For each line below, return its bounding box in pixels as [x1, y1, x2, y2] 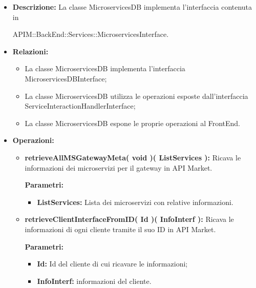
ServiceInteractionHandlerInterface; [25, 100, 136, 111]
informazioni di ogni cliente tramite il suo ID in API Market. [25, 223, 216, 234]
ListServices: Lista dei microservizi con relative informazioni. [37, 196, 233, 207]
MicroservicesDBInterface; [25, 73, 107, 84]
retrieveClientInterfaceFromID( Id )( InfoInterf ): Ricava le [25, 214, 234, 224]
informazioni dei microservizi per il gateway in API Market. [25, 162, 212, 173]
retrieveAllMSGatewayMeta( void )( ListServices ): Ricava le [25, 152, 241, 162]
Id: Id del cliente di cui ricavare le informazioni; [37, 258, 188, 269]
